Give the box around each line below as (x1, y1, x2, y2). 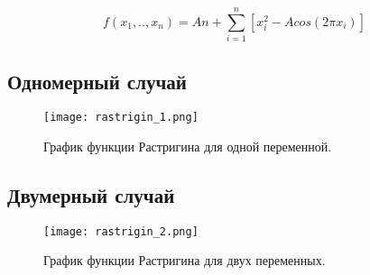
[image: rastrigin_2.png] (43, 225, 199, 238)
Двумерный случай (7, 180, 175, 208)
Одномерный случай (7, 67, 187, 95)
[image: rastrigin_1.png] (43, 111, 199, 124)
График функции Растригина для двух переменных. (43, 251, 326, 270)
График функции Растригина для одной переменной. (43, 136, 332, 155)
